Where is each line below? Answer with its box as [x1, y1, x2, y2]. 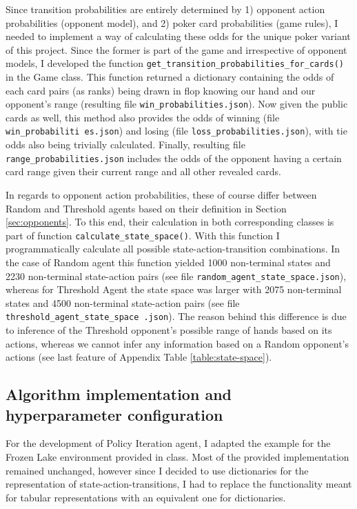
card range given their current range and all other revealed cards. [6, 164, 281, 179]
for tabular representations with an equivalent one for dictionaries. [6, 490, 286, 504]
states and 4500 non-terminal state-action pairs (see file [6, 295, 240, 310]
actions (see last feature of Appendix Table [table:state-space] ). [6, 350, 272, 364]
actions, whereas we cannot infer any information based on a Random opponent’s [6, 336, 349, 350]
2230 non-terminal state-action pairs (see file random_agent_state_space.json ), [6, 268, 347, 283]
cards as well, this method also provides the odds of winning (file [6, 110, 280, 124]
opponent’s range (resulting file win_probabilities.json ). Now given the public [6, 97, 348, 111]
